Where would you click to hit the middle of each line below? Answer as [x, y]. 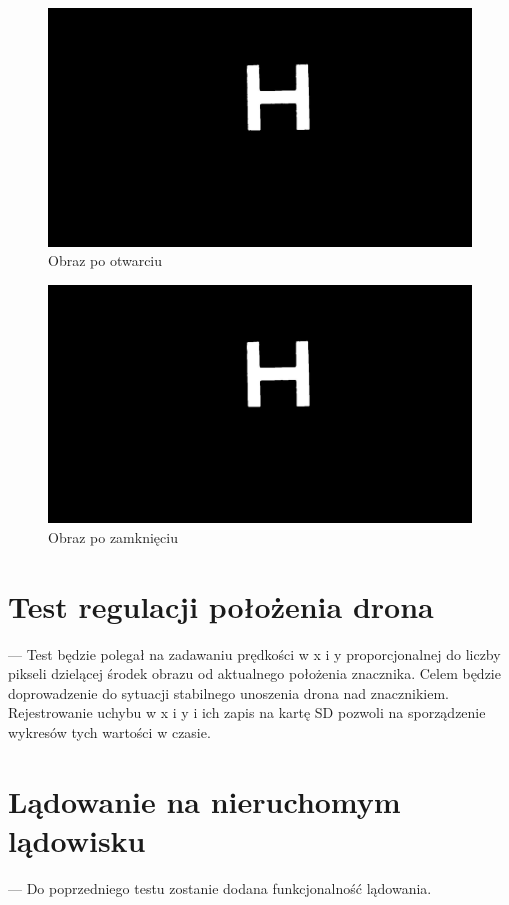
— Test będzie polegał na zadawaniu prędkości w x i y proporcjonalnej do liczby [254, 653]
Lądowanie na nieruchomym [204, 800]
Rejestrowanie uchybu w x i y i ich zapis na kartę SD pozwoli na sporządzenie [247, 712]
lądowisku [77, 839]
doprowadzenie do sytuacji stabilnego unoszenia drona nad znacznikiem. [228, 692]
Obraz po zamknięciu [113, 536]
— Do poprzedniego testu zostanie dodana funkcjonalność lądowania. [220, 887]
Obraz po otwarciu [105, 260]
